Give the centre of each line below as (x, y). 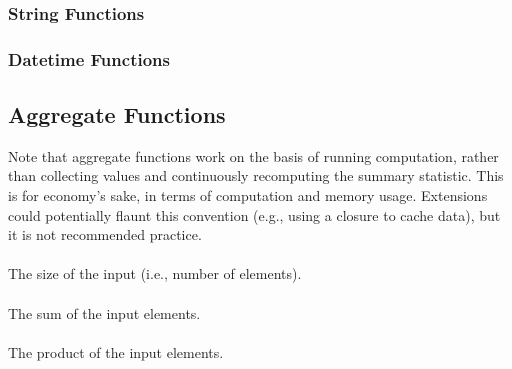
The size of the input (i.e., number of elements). (155, 273)
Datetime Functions (89, 58)
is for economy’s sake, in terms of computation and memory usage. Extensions (248, 195)
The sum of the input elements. (104, 312)
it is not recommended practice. (105, 234)
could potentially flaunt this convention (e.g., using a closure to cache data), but (254, 214)
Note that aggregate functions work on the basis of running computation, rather (253, 155)
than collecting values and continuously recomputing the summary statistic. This (256, 175)
